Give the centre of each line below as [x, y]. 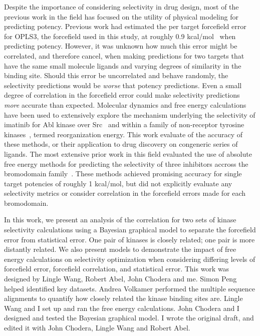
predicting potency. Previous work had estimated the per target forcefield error [125, 26]
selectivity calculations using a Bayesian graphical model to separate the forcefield [130, 230]
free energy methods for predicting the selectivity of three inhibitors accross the [126, 163]
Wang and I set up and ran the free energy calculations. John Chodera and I [122, 308]
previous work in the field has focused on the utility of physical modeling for [121, 16]
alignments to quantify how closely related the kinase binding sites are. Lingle [123, 298]
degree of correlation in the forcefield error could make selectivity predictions [122, 95]
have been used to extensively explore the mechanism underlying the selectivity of [130, 114]
